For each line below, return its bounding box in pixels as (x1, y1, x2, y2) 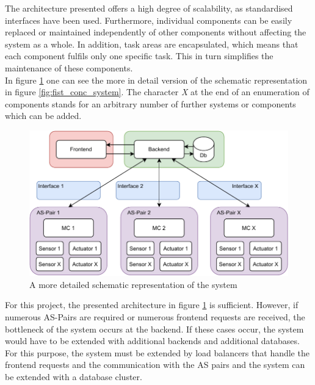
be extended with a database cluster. (5, 370, 142, 383)
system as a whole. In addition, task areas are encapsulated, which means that (5, 37, 299, 50)
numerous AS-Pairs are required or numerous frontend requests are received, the (5, 310, 305, 323)
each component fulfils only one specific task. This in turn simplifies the (5, 49, 273, 62)
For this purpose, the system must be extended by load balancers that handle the (5, 346, 310, 359)
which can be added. (5, 109, 82, 122)
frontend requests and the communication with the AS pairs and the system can (5, 358, 305, 371)
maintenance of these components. (5, 61, 133, 74)
